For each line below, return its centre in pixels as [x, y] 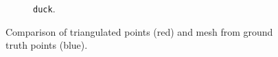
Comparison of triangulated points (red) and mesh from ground [139, 31]
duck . [44, 8]
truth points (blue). [47, 45]
